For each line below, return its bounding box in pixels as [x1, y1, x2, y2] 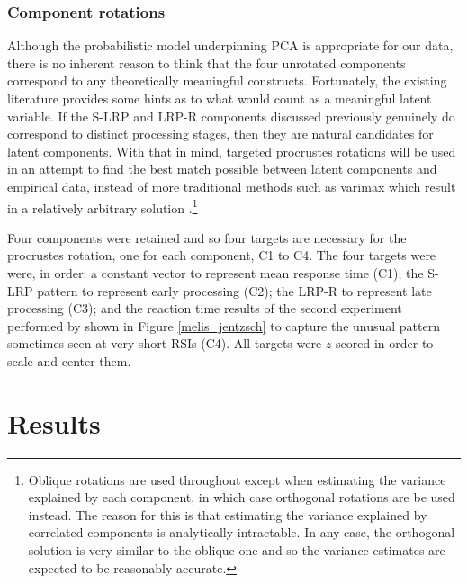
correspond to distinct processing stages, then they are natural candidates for [7, 124, 434, 143]
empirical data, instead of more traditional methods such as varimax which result [7, 176, 456, 195]
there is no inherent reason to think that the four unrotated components [7, 53, 406, 72]
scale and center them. [7, 351, 131, 370]
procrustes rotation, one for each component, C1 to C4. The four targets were [7, 246, 436, 265]
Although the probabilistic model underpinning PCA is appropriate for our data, [7, 36, 454, 55]
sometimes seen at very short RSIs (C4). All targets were [7, 334, 322, 353]
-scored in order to [331, 334, 434, 353]
